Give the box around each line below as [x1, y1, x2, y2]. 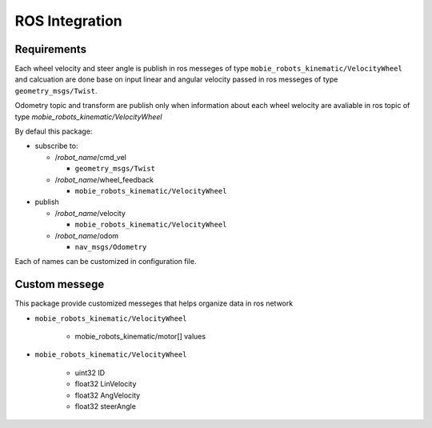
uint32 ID [74, 368, 106, 378]
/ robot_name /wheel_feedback [54, 174, 154, 184]
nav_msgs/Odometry [74, 242, 147, 251]
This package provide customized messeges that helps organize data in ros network [14, 298, 294, 308]
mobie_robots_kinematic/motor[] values [74, 332, 206, 341]
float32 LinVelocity [74, 379, 137, 389]
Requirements [14, 42, 87, 56]
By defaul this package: [14, 126, 93, 136]
